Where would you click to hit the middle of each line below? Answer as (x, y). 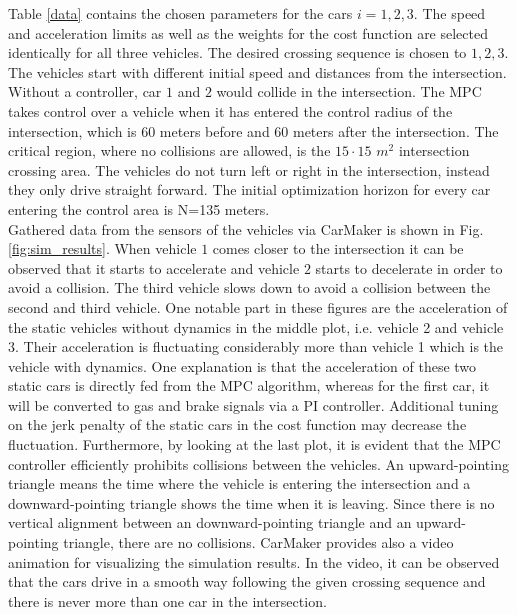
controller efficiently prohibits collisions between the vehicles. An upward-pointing (258, 463)
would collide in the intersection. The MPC (349, 91)
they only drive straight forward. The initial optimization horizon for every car (249, 189)
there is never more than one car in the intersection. (167, 600)
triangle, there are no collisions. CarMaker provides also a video (258, 542)
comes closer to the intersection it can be (338, 248)
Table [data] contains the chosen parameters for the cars (180, 13)
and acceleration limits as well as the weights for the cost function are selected (248, 32)
